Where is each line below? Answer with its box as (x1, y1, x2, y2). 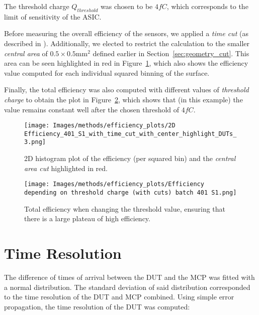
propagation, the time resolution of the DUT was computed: (4, 301, 190, 311)
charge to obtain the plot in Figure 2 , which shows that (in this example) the (4, 94, 243, 104)
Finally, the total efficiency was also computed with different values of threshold (4, 84, 249, 95)
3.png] (24, 138, 46, 146)
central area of (4, 48, 48, 58)
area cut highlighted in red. (24, 163, 108, 173)
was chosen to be (101, 1, 153, 11)
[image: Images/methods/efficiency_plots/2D (24, 122, 176, 129)
